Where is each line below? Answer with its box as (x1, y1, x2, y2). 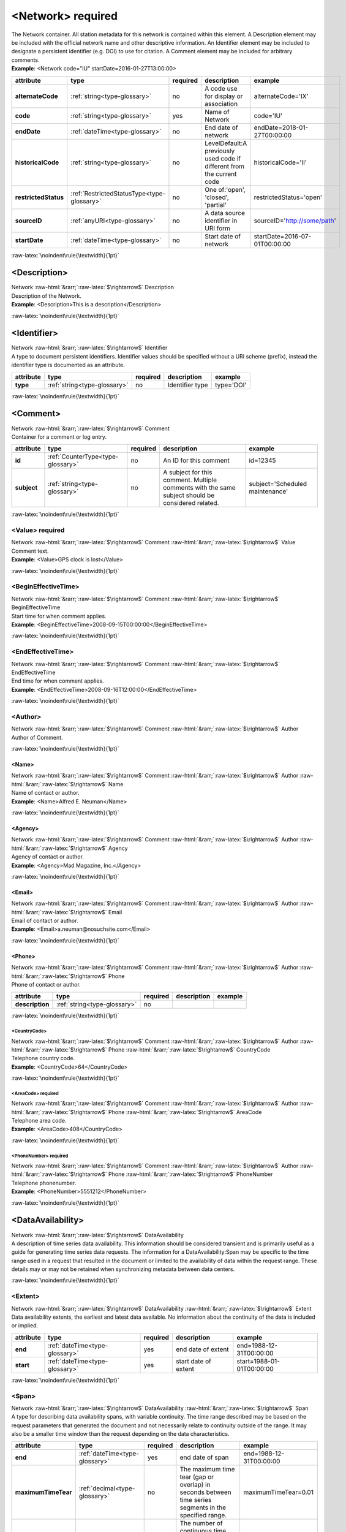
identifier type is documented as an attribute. (11, 362, 126, 369)
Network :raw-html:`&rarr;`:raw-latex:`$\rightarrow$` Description (11, 284, 175, 291)
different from (204, 162, 245, 170)
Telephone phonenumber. (11, 1179, 77, 1186)
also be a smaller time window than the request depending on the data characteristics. (11, 1430, 230, 1438)
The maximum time (179, 1465, 235, 1474)
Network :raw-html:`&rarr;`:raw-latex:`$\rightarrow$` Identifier (11, 344, 168, 352)
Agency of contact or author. (11, 853, 84, 860)
